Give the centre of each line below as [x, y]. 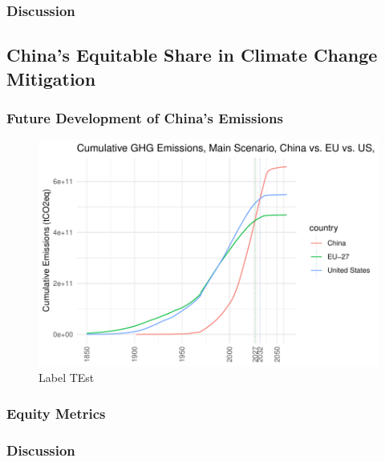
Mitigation [51, 78]
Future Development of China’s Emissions [145, 117]
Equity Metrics [56, 413]
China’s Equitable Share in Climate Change [192, 55]
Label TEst [67, 378]
